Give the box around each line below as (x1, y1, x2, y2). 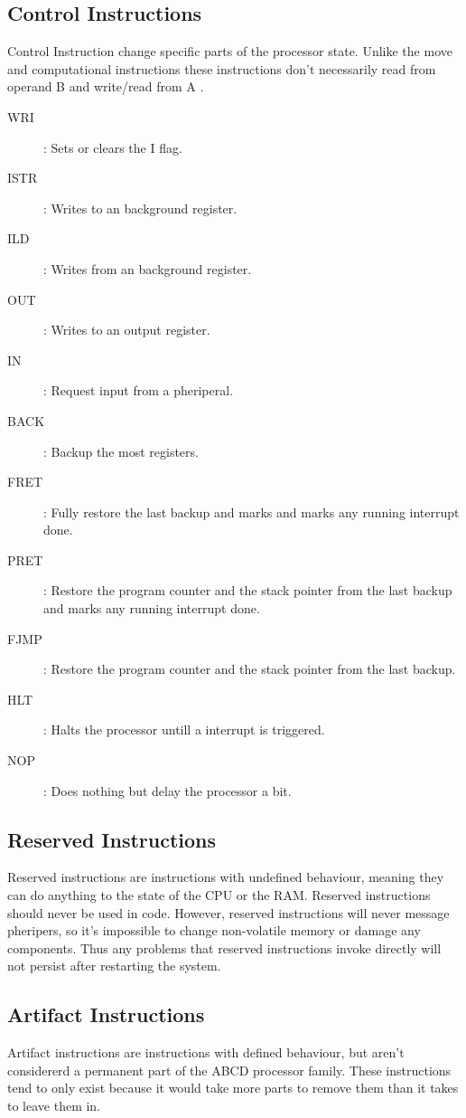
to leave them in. (7, 1095, 101, 1114)
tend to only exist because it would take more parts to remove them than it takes (7, 1078, 459, 1097)
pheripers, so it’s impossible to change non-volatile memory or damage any (7, 921, 421, 940)
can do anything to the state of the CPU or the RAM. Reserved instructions (7, 886, 431, 905)
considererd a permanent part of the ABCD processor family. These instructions (7, 1060, 452, 1079)
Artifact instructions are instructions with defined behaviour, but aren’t (7, 1043, 405, 1062)
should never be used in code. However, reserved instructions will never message (7, 903, 450, 922)
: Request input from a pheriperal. (43, 381, 234, 400)
